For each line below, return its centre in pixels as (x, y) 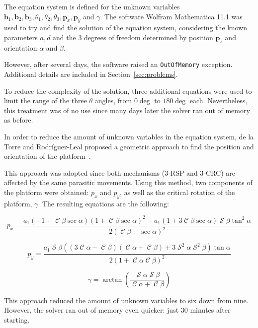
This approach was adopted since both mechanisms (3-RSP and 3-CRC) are (120, 172)
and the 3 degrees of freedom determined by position (133, 37)
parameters (21, 37)
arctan (112, 280)
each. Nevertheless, (218, 100)
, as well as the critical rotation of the (177, 192)
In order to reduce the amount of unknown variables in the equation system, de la (129, 136)
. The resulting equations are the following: (103, 203)
